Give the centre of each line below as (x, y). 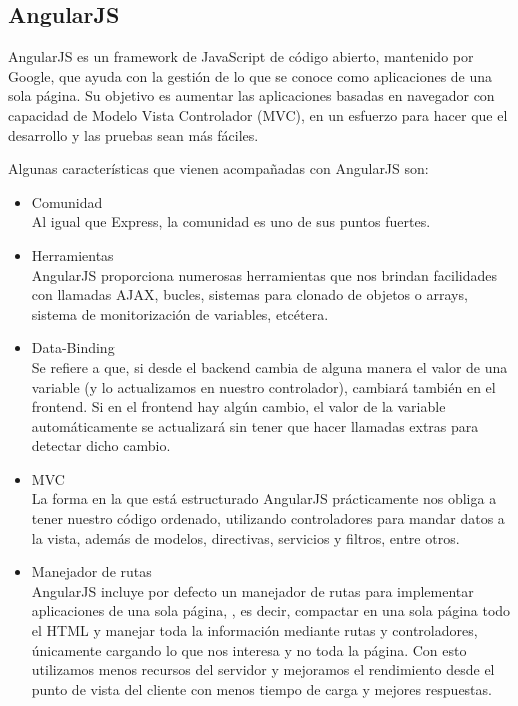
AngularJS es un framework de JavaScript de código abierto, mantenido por (241, 56)
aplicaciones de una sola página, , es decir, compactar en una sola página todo (271, 610)
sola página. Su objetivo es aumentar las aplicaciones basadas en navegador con (251, 95)
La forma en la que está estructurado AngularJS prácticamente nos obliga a (264, 498)
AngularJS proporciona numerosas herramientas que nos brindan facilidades (264, 274)
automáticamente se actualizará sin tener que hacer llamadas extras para (255, 425)
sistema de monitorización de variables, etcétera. (180, 313)
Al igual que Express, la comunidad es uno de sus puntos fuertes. (231, 221)
